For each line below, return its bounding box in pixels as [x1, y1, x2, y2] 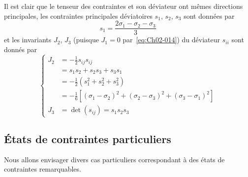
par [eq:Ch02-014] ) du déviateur [123, 34, 220, 45]
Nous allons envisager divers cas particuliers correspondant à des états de [4, 154, 225, 164]
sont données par [184, 10, 235, 21]
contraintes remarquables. [4, 164, 81, 174]
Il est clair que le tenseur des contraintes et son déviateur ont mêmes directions [4, 1, 243, 11]
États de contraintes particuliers [4, 131, 171, 146]
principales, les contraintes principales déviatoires [4, 10, 153, 21]
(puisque [73, 34, 99, 45]
